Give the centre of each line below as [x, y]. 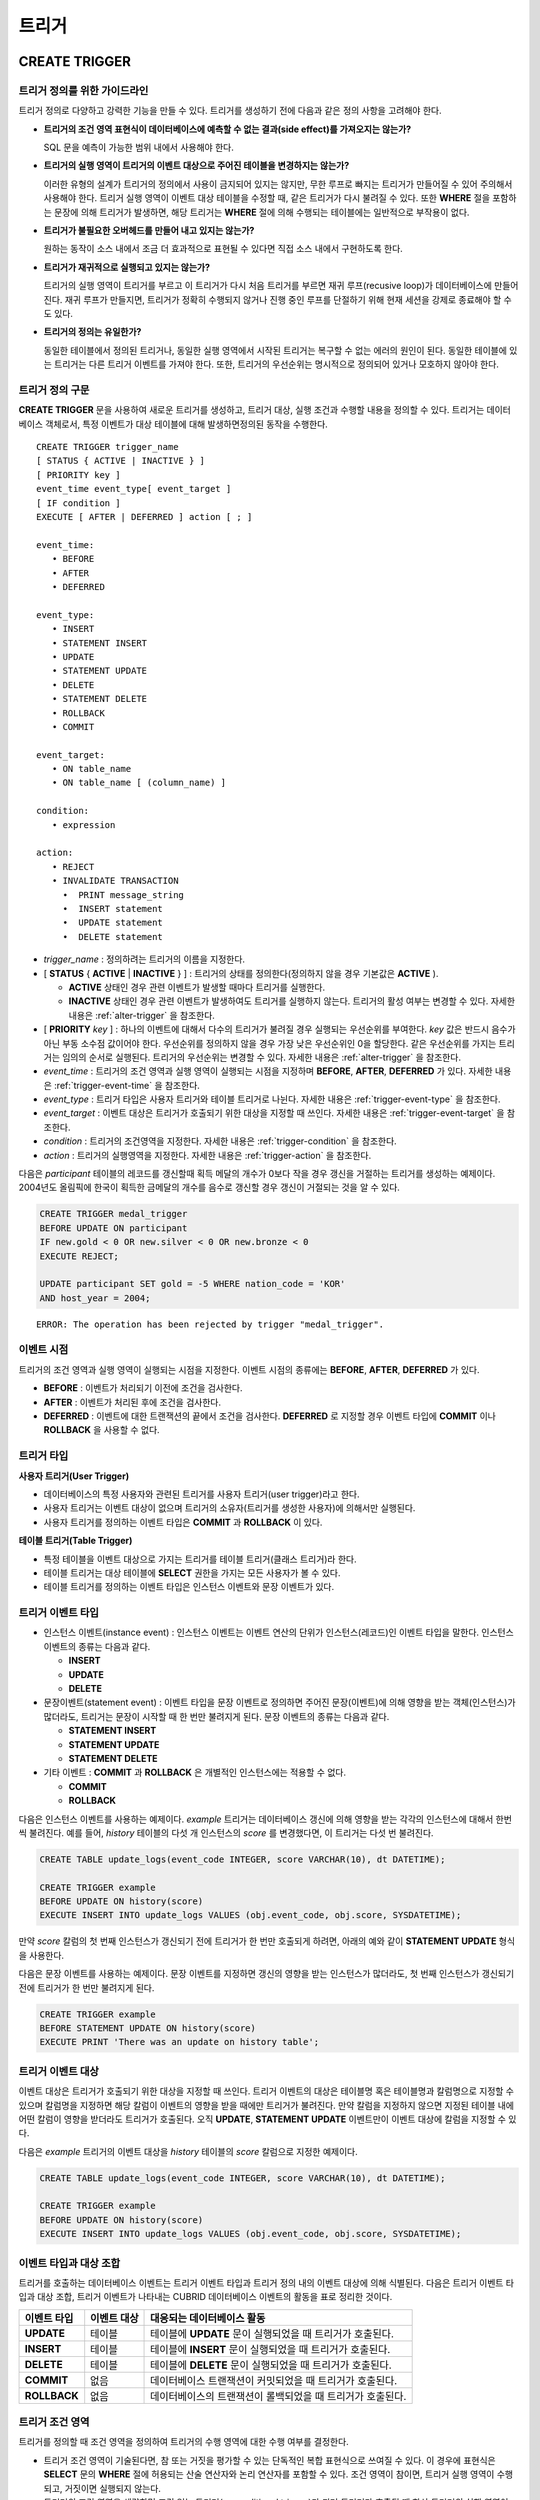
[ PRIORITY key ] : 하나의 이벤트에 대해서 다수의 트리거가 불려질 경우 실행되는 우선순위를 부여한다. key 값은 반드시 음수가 [279, 1029]
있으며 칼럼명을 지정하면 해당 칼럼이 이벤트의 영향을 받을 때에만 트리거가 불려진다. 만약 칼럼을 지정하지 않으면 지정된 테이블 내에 [266, 2105]
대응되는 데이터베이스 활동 [208, 2318]
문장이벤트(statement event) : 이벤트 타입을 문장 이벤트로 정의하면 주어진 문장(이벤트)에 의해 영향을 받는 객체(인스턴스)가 [279, 1702]
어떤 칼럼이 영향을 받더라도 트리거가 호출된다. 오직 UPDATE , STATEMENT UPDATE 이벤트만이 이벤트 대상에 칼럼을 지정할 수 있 [267, 2119]
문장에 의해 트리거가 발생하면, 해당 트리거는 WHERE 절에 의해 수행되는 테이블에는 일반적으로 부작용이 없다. [261, 212]
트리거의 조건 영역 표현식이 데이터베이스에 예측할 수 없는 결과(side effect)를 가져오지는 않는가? [227, 129]
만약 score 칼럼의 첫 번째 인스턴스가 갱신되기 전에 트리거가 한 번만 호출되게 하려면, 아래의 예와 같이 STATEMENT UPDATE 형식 [266, 1941]
